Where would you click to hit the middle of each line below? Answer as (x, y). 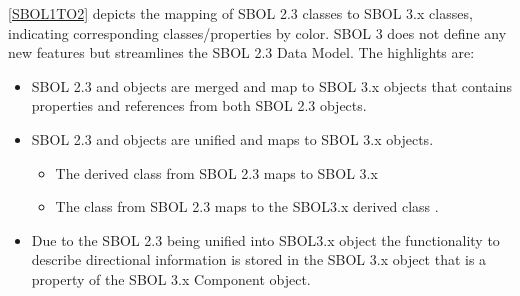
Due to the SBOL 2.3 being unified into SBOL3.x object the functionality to (265, 239)
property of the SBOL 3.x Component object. (171, 278)
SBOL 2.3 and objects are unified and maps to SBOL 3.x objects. (232, 138)
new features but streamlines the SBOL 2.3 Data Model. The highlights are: (241, 52)
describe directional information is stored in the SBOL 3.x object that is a (259, 259)
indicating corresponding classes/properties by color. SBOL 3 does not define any (257, 32)
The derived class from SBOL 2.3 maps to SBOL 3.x (216, 172)
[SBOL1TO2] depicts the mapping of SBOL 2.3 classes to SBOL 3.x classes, (240, 13)
